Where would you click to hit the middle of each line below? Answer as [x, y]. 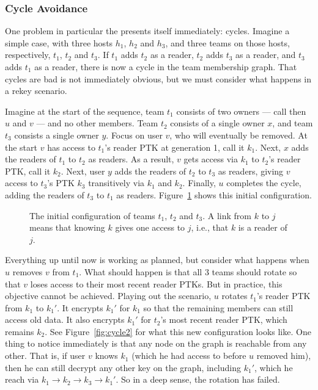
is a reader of [263, 227]
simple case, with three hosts [59, 42]
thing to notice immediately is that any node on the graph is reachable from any [156, 343]
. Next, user [83, 171]
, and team [293, 123]
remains [20, 331]
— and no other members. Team [97, 123]
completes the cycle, [264, 183]
